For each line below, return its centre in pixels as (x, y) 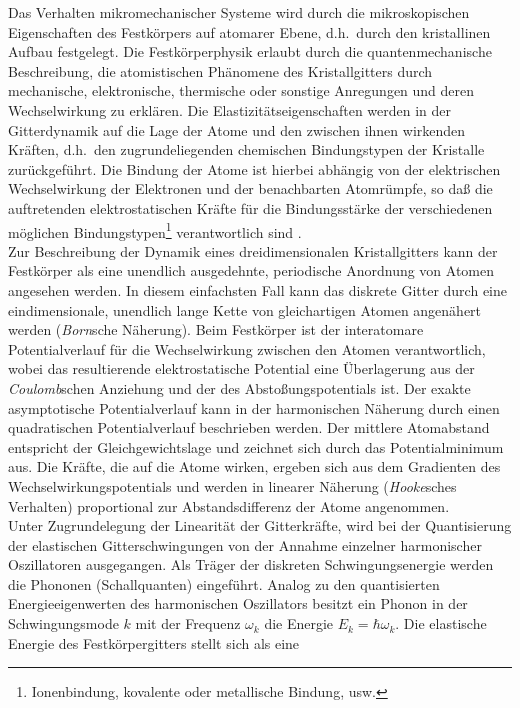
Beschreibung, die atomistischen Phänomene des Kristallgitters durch (220, 70)
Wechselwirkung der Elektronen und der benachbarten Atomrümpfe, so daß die (250, 188)
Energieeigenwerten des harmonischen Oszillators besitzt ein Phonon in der (238, 603)
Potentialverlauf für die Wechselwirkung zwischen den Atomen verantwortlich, (247, 348)
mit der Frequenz (188, 623)
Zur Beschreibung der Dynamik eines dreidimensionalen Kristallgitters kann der (253, 250)
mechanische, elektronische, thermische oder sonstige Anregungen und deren (241, 90)
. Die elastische (441, 623)
